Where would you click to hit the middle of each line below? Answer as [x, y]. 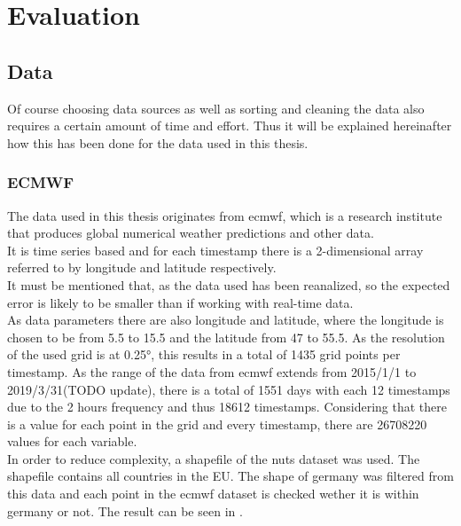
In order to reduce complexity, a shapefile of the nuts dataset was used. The [214, 458]
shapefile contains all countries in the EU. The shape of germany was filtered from [230, 476]
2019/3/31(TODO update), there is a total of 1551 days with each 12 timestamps [229, 389]
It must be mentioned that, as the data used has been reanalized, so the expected [229, 284]
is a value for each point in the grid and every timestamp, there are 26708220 [217, 424]
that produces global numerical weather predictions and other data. [191, 233]
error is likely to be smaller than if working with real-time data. [180, 302]
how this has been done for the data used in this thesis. [158, 142]
